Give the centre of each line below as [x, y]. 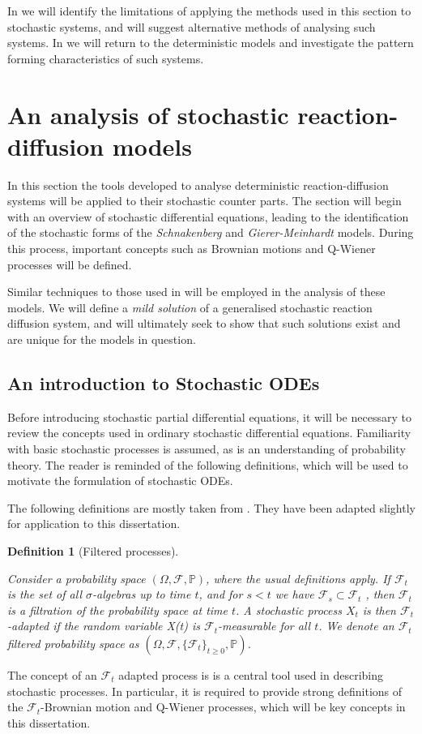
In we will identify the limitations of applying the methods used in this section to [209, 11]
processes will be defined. [70, 264]
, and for [221, 594]
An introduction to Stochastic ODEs [164, 383]
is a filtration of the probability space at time [117, 610]
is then [379, 610]
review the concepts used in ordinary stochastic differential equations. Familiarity [209, 433]
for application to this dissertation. [94, 524]
